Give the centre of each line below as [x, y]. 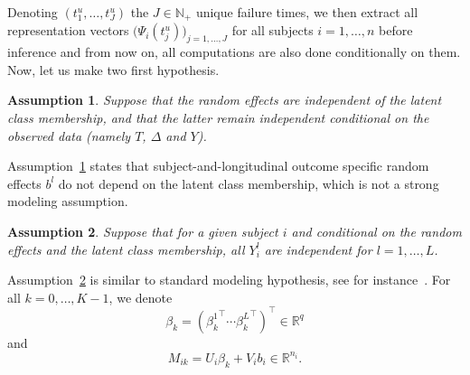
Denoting [33, 12]
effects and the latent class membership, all [126, 249]
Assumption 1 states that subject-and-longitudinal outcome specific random [218, 166]
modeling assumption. [68, 201]
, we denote [141, 297]
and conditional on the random [376, 231]
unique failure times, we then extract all [307, 12]
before [396, 30]
